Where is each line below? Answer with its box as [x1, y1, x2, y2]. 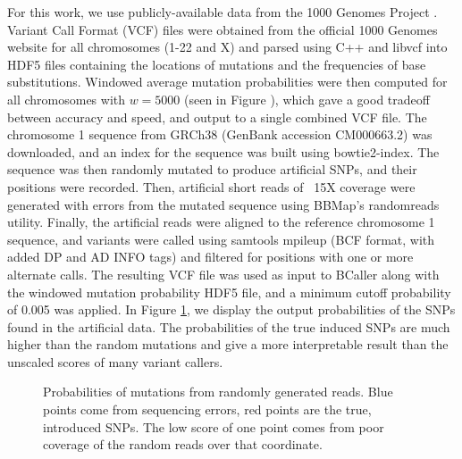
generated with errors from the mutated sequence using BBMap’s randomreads [7, 195, 440, 213]
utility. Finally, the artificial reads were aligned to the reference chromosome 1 [7, 213, 435, 231]
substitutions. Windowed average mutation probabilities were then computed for [7, 72, 448, 91]
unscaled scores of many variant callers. [7, 352, 223, 371]
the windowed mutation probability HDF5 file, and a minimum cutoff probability [7, 282, 451, 301]
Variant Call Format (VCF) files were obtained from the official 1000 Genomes [7, 20, 438, 38]
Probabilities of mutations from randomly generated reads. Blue [43, 382, 393, 401]
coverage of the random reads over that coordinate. [43, 435, 323, 454]
